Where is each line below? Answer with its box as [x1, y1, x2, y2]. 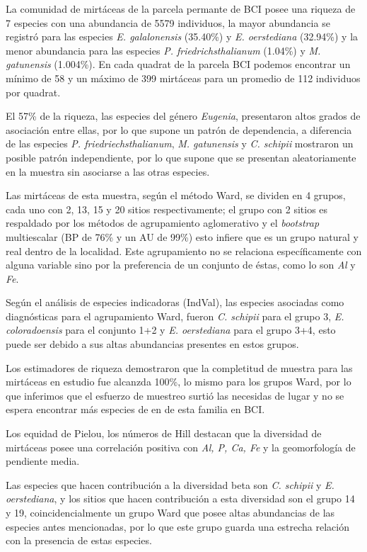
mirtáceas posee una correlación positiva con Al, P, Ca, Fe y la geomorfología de [6, 439, 356, 454]
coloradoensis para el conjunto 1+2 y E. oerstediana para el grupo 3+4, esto [6, 322, 336, 337]
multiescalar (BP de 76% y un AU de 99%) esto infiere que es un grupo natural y [6, 229, 359, 244]
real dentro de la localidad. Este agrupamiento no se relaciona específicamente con [6, 243, 362, 258]
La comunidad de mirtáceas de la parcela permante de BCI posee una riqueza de [6, 1, 356, 16]
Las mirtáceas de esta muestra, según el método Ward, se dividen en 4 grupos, [6, 188, 346, 203]
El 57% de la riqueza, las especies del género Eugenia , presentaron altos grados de [6, 108, 361, 123]
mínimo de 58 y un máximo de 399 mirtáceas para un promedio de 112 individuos [6, 70, 361, 85]
